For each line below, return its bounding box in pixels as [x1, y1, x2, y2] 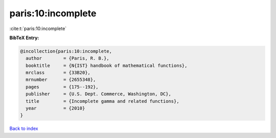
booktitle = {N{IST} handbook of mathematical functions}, [26, 63, 188, 68]
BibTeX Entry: [9, 35, 39, 41]
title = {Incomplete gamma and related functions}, [26, 98, 179, 104]
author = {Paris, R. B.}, [26, 56, 109, 61]
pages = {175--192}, [26, 84, 99, 90]
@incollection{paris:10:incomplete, [20, 48, 112, 54]
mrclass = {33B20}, [26, 70, 90, 76]
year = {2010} [26, 105, 85, 112]
